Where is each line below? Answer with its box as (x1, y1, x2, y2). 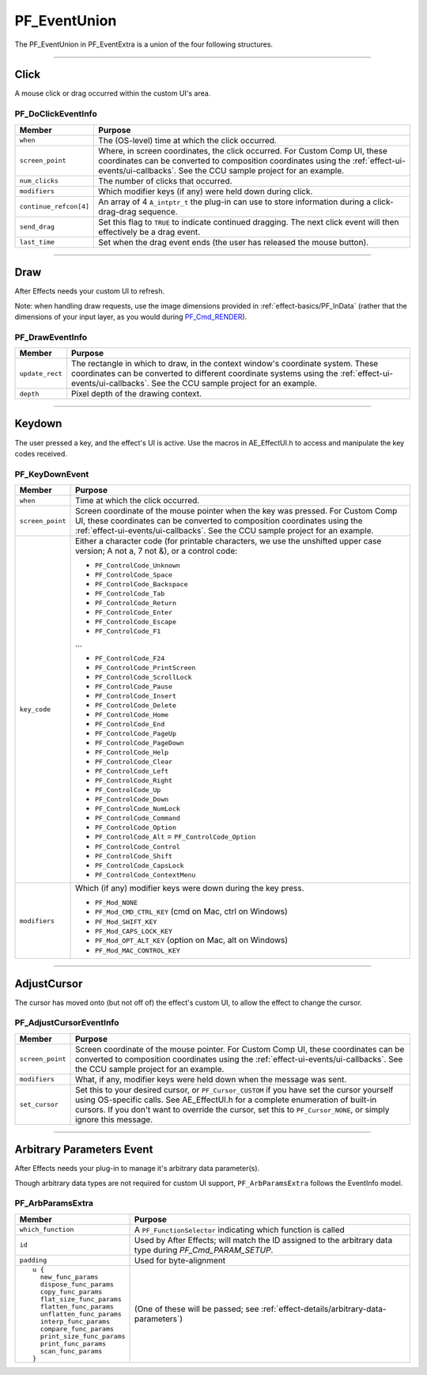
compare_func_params (40, 1324, 115, 1333)
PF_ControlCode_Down (95, 795, 169, 804)
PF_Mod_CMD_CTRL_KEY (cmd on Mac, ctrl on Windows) (95, 906, 288, 917)
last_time (19, 238, 55, 247)
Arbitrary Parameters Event (14, 1143, 153, 1157)
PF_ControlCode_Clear (95, 758, 173, 767)
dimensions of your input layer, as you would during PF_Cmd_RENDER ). (14, 312, 248, 321)
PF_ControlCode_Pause (95, 683, 173, 691)
